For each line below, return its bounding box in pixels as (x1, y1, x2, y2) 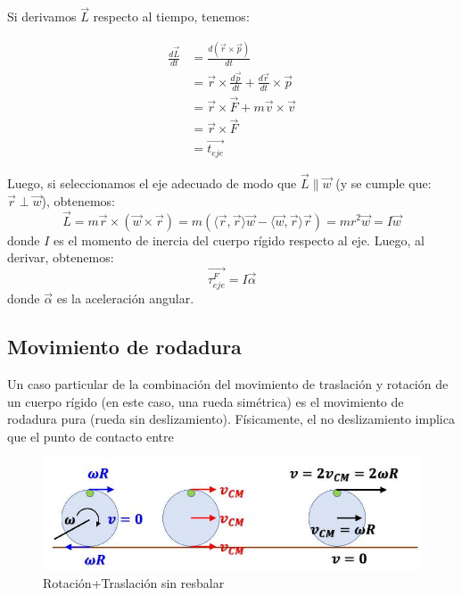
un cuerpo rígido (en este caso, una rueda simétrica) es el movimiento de (7, 392, 404, 410)
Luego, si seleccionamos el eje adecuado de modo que (7, 174, 297, 193)
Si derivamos (7, 7, 77, 26)
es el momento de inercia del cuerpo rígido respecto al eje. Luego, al (54, 230, 425, 249)
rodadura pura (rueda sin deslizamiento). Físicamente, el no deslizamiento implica (7, 410, 455, 428)
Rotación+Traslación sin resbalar (43, 573, 225, 592)
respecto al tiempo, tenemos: (93, 7, 250, 26)
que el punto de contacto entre (7, 426, 174, 445)
